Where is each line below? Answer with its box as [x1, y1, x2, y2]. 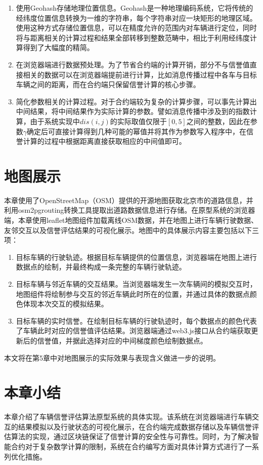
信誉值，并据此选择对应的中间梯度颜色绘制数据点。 [37, 335, 207, 345]
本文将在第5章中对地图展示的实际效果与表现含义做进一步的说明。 [4, 352, 220, 363]
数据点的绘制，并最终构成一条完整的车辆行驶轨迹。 [16, 261, 186, 272]
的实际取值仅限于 [110, 115, 167, 126]
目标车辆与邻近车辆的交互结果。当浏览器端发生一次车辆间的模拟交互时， [16, 279, 257, 289]
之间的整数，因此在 [186, 115, 250, 126]
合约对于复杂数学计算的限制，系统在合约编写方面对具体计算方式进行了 [11, 441, 245, 452]
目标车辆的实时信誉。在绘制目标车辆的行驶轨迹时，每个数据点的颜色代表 [16, 315, 257, 326]
